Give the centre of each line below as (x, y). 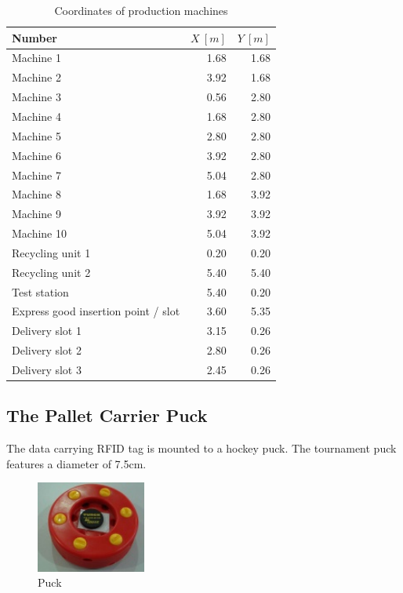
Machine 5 (36, 135)
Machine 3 (36, 97)
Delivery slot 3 (47, 369)
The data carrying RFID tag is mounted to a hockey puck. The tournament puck (201, 448)
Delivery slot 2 (47, 350)
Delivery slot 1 (47, 331)
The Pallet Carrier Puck (107, 415)
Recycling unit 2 (51, 272)
